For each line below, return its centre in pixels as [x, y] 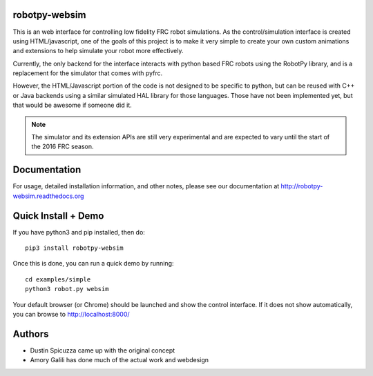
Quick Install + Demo [58, 216]
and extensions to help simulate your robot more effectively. [98, 51]
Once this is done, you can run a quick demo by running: [93, 264]
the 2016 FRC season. [63, 147]
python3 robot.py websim [67, 289]
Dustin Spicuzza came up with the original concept [103, 350]
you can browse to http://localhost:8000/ [71, 314]
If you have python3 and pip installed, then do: [79, 232]
